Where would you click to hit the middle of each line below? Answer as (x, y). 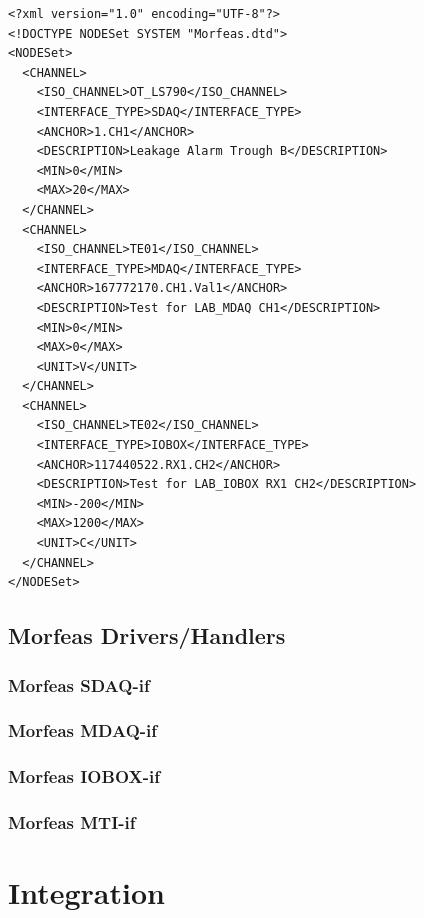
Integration (86, 892)
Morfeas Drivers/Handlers (147, 635)
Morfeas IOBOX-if (84, 776)
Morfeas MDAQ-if (83, 730)
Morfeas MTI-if (72, 822)
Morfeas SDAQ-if (79, 684)
